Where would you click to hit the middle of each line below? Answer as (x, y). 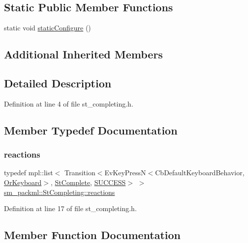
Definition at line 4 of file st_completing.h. (69, 103)
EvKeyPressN (125, 173)
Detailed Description (58, 83)
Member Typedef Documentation (91, 130)
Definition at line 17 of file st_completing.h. (70, 208)
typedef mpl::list (29, 173)
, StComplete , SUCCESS (88, 182)
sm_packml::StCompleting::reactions (60, 192)
